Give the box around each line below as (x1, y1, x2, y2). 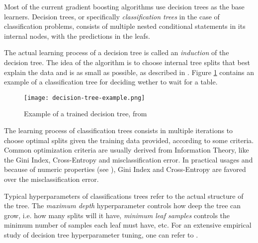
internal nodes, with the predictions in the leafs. (4, 30, 150, 41)
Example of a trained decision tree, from (24, 108, 147, 119)
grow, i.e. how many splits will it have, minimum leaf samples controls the (4, 210, 230, 220)
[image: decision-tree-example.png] (24, 94, 145, 101)
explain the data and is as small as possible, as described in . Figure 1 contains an (4, 67, 255, 77)
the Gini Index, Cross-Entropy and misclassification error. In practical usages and (4, 154, 253, 164)
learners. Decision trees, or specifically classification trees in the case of (4, 11, 220, 21)
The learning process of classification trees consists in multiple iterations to (4, 125, 233, 135)
